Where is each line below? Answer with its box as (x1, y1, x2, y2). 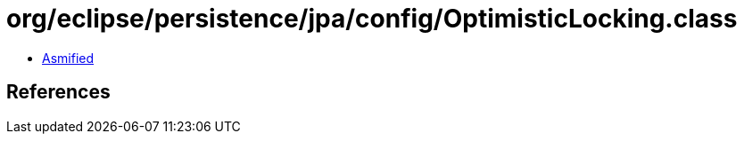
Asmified (42, 50, 95, 66)
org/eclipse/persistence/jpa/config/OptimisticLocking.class (6, 4, 738, 34)
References (6, 81, 111, 104)
